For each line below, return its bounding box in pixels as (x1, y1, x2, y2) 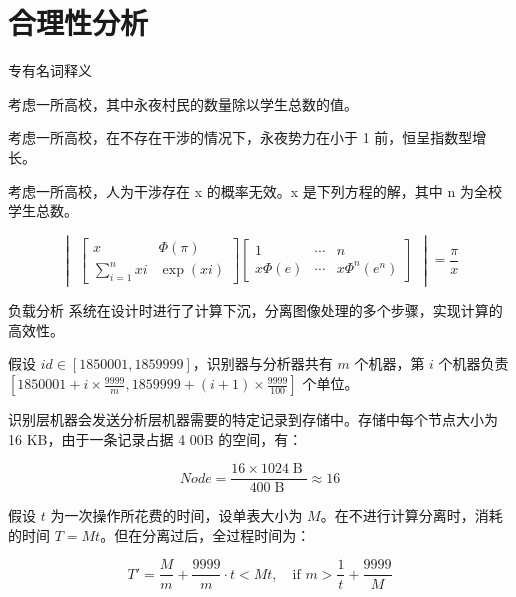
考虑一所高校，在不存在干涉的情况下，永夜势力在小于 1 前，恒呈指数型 (8, 127, 473, 148)
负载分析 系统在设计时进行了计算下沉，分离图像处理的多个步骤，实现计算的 (8, 300, 503, 321)
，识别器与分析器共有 (192, 353, 333, 374)
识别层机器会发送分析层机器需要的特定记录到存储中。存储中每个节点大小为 (8, 409, 498, 430)
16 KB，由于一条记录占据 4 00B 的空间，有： (8, 428, 303, 449)
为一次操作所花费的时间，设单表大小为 (50, 505, 303, 526)
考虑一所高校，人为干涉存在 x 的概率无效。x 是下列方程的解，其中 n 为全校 (8, 180, 502, 201)
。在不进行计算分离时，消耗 (320, 505, 503, 526)
